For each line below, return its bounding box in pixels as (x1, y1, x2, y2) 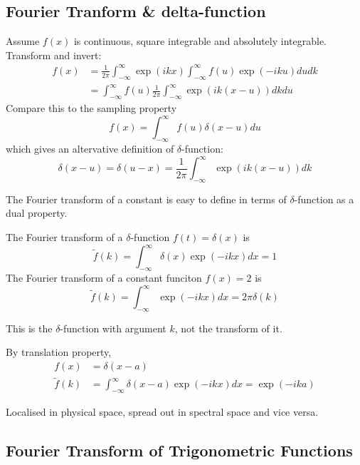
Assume (6, 34, 40, 48)
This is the (6, 320, 53, 335)
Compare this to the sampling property (6, 101, 177, 116)
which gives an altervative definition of (6, 140, 174, 155)
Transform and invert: (6, 47, 102, 62)
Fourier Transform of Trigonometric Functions (6, 439, 353, 461)
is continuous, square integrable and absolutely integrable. (73, 34, 327, 48)
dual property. (6, 205, 68, 220)
